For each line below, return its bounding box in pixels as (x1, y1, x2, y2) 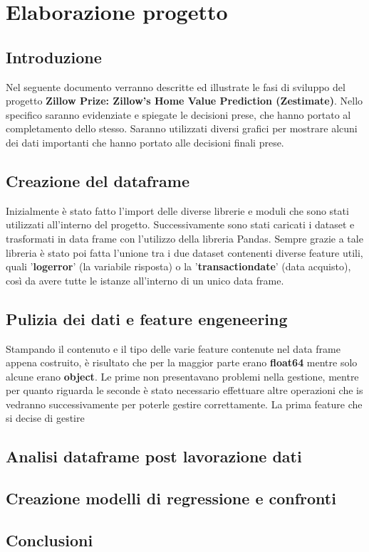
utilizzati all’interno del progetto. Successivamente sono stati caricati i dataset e (6, 217, 355, 232)
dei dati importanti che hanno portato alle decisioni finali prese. (6, 134, 284, 149)
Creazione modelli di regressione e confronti (6, 487, 336, 509)
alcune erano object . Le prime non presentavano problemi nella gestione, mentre (6, 368, 359, 383)
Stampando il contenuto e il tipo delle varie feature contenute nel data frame (6, 341, 341, 356)
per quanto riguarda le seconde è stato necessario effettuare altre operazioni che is (6, 383, 363, 398)
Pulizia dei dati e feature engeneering (6, 307, 288, 329)
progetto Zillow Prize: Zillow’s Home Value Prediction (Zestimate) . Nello (6, 93, 363, 108)
